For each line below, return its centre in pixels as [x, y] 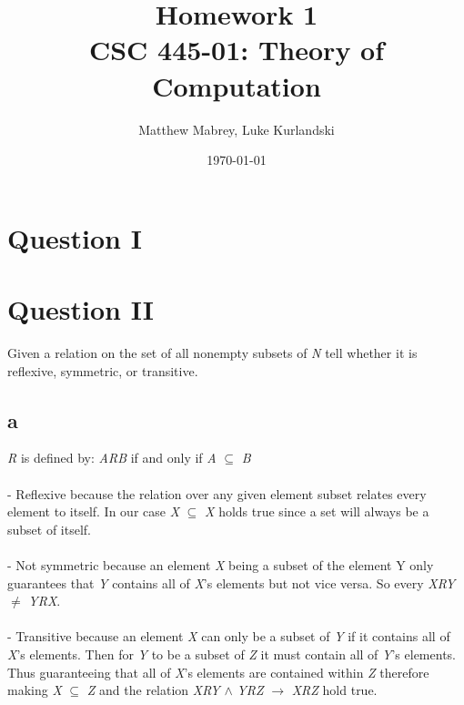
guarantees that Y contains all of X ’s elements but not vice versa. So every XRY [232, 582]
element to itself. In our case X [94, 511]
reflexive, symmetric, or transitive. [103, 370]
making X [35, 690]
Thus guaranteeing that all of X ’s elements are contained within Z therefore [218, 672]
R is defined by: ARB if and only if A [112, 458]
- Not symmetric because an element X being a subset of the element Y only [221, 564]
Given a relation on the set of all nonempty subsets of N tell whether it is [212, 352]
